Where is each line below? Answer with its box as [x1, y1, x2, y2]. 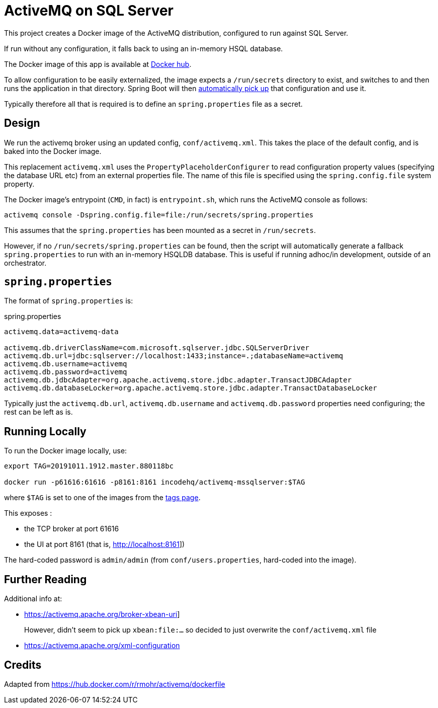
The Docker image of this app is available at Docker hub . [4, 59, 192, 68]
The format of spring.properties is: [4, 296, 133, 305]
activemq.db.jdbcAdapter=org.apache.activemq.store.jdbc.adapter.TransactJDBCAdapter [4, 376, 352, 384]
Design [4, 117, 40, 130]
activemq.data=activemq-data [4, 328, 119, 336]
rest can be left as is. [4, 408, 73, 417]
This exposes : [4, 509, 52, 518]
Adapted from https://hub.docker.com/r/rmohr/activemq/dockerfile [4, 679, 225, 688]
